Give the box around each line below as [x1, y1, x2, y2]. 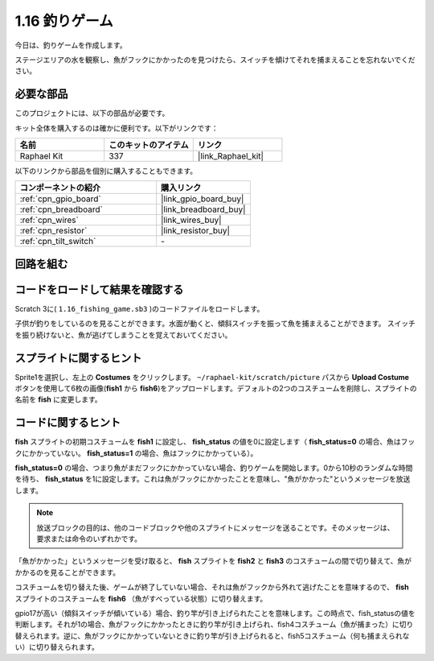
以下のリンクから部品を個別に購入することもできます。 [14, 166, 198, 176]
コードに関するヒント [14, 415, 121, 430]
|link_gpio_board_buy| [161, 193, 244, 204]
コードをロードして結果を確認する [14, 283, 184, 296]
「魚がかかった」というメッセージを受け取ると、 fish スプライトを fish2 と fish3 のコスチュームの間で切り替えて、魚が [14, 556, 411, 566]
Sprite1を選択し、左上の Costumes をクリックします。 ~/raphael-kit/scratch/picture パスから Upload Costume [14, 372, 410, 382]
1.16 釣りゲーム [14, 12, 113, 30]
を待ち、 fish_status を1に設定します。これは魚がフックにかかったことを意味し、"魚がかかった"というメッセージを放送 [14, 474, 411, 484]
